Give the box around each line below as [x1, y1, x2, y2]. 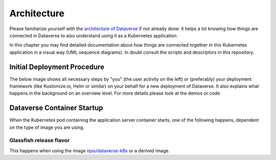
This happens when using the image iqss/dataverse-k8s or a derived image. [9, 147, 170, 153]
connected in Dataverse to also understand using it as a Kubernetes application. [9, 32, 178, 38]
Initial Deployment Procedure [9, 62, 105, 71]
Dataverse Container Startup [9, 104, 103, 112]
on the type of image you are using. [9, 124, 84, 130]
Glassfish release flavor [9, 137, 70, 144]
